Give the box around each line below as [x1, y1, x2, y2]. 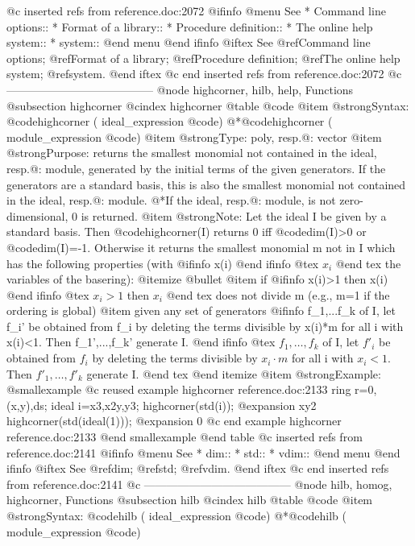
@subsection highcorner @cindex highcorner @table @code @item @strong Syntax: [6, 97, 409, 114]
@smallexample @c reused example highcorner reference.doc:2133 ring [6, 381, 351, 398]
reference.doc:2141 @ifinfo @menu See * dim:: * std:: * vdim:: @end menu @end [6, 444, 400, 461]
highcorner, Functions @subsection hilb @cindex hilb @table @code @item [6, 491, 373, 508]
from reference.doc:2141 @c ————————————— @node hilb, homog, [6, 475, 392, 492]
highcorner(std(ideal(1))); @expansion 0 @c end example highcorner [6, 412, 342, 429]
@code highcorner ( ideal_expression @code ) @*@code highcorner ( [6, 113, 333, 130]
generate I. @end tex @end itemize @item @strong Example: [86, 365, 381, 382]
